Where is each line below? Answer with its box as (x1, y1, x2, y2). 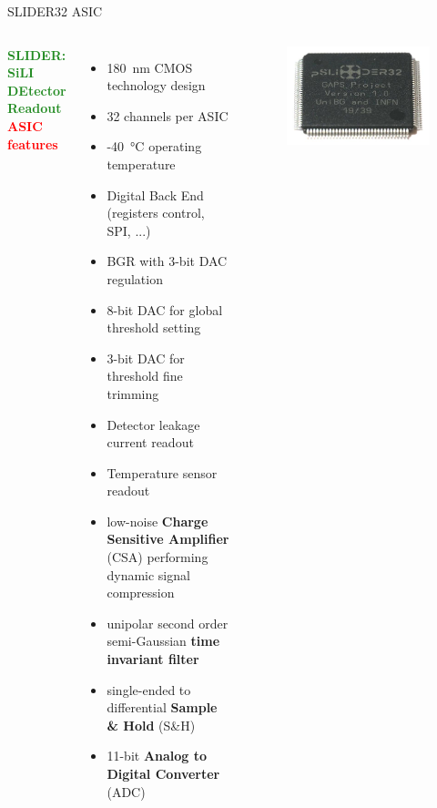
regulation (107, 269, 163, 288)
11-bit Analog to (107, 746, 208, 765)
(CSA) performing (107, 547, 208, 567)
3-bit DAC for (107, 348, 185, 367)
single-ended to (107, 680, 191, 699)
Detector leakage (107, 414, 200, 434)
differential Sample (107, 698, 218, 717)
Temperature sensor (107, 463, 218, 482)
